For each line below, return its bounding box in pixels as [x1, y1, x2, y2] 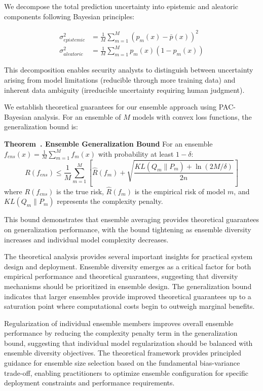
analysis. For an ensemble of [33, 111, 121, 122]
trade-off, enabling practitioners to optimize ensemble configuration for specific [4, 367, 248, 378]
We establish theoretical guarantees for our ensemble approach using [4, 101, 217, 112]
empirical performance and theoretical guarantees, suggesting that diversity [4, 271, 238, 281]
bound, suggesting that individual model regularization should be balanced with [4, 337, 253, 348]
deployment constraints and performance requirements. [4, 377, 175, 388]
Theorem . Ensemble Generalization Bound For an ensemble [4, 138, 213, 149]
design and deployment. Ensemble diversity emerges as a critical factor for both [4, 261, 251, 271]
